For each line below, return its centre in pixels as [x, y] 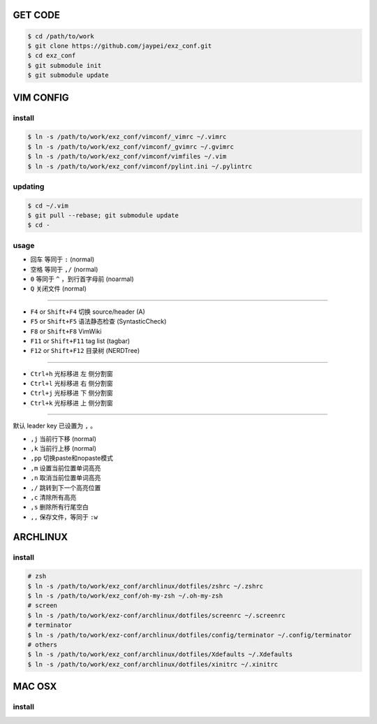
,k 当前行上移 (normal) [64, 449]
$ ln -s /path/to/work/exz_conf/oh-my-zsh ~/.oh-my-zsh [125, 596]
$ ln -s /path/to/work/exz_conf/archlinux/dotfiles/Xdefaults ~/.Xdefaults [160, 654]
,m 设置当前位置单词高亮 [66, 468]
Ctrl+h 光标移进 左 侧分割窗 [72, 373]
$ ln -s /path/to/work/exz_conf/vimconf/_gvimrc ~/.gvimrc [131, 146]
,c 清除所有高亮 [53, 497]
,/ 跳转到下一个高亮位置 [66, 487]
